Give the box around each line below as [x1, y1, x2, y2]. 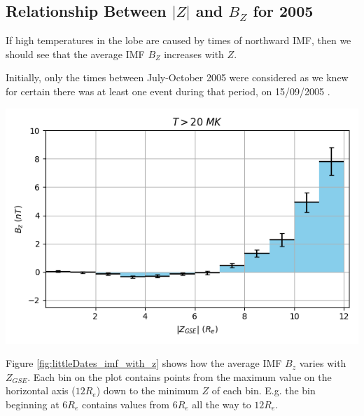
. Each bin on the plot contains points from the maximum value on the [27, 369, 332, 384]
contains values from [81, 396, 169, 411]
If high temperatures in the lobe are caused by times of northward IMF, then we [6, 33, 351, 48]
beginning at [6, 396, 59, 411]
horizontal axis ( [6, 383, 76, 398]
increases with [164, 46, 224, 61]
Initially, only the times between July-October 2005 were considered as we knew [6, 70, 349, 85]
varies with [299, 356, 346, 370]
